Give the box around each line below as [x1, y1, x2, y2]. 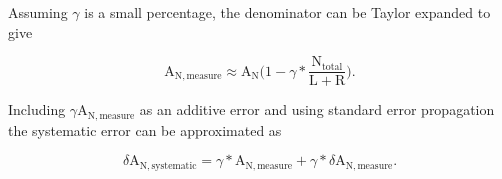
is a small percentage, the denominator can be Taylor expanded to [84, 2, 491, 22]
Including [8, 99, 66, 120]
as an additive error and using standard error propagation [139, 99, 495, 120]
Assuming [8, 2, 68, 22]
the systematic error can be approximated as [8, 119, 282, 140]
